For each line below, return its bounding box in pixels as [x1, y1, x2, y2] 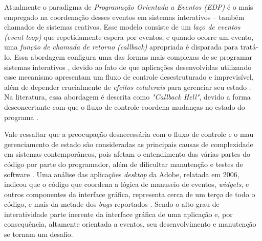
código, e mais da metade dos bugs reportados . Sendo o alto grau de [4, 199, 220, 209]
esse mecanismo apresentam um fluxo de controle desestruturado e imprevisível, [4, 71, 254, 82]
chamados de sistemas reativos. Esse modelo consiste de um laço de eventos [4, 21, 241, 32]
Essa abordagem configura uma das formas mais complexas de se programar [14, 51, 253, 62]
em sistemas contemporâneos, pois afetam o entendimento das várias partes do [4, 149, 250, 159]
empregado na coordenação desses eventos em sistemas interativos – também [4, 11, 245, 22]
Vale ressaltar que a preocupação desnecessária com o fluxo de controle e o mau [4, 129, 254, 139]
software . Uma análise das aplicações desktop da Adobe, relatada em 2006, [4, 168, 239, 179]
